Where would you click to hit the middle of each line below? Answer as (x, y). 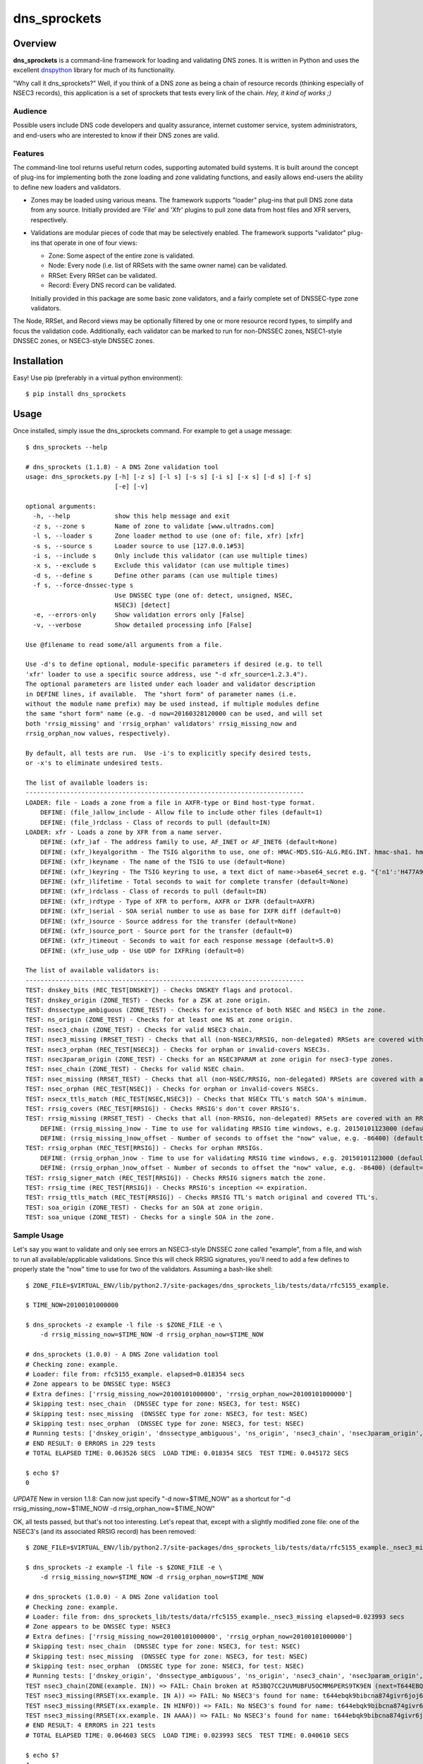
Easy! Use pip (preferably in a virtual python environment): (98, 378)
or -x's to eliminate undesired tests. (94, 763)
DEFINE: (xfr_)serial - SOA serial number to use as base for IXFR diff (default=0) (191, 911)
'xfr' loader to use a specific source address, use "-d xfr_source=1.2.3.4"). (167, 674)
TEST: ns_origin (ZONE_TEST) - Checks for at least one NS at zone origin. (159, 1020)
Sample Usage (38, 1235)
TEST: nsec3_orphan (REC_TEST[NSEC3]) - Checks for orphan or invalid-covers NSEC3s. (178, 1049)
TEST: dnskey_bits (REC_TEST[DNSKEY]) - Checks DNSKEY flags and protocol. (159, 990)
